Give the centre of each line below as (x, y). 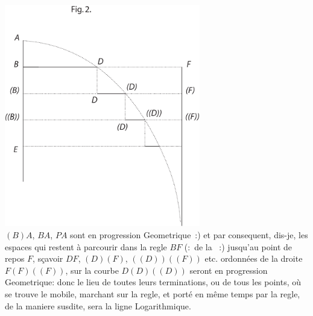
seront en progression (229, 270)
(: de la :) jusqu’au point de (238, 246)
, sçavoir (48, 258)
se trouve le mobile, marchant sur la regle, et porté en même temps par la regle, (153, 293)
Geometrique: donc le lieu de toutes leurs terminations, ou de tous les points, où (153, 282)
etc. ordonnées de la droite (254, 258)
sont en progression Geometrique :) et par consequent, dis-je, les (189, 234)
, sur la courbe (92, 270)
